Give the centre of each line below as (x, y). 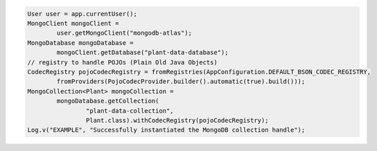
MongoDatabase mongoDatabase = (81, 43)
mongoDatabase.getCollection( (108, 101)
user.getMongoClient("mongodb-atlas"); (124, 33)
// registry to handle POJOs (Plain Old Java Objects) (122, 62)
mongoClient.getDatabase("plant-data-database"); (142, 53)
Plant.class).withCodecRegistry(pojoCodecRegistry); (177, 120)
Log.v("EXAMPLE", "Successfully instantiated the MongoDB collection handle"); (166, 130)
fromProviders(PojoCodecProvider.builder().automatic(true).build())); (181, 82)
